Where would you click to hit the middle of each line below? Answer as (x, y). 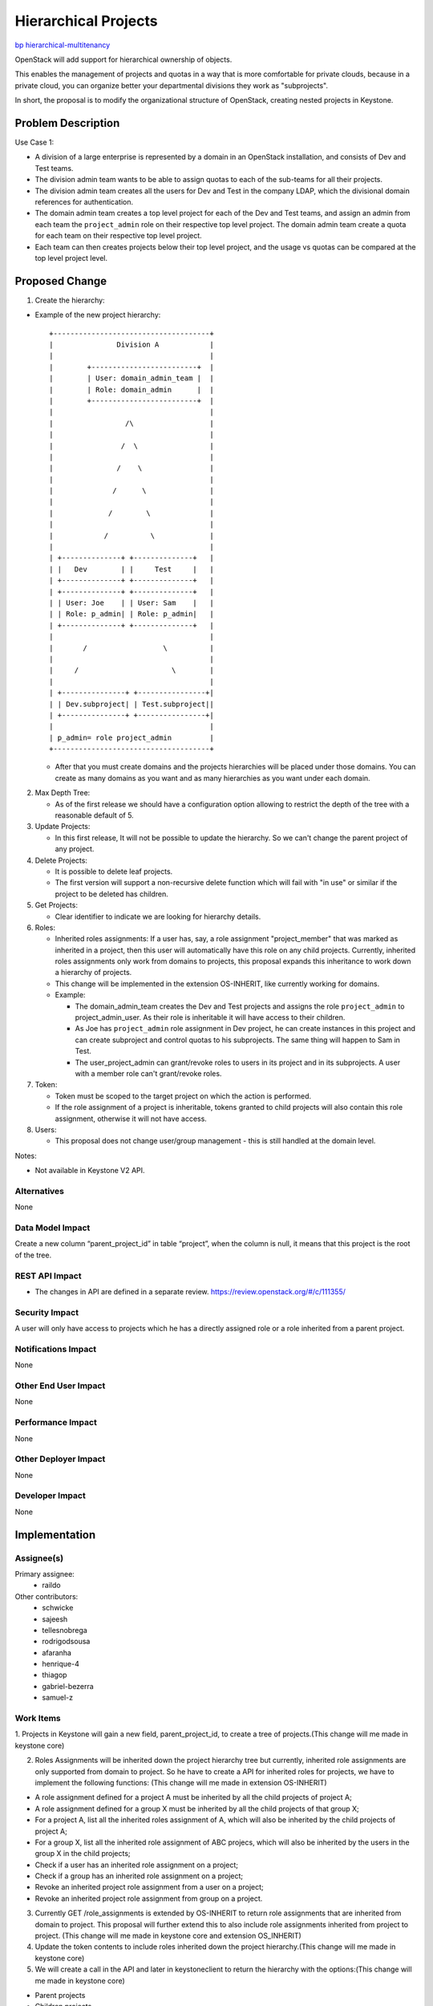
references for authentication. (84, 201)
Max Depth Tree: (63, 793)
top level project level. (71, 258)
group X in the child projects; (83, 1854)
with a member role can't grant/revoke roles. (148, 1074)
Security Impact (47, 1312)
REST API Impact (48, 1276)
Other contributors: (47, 1596)
